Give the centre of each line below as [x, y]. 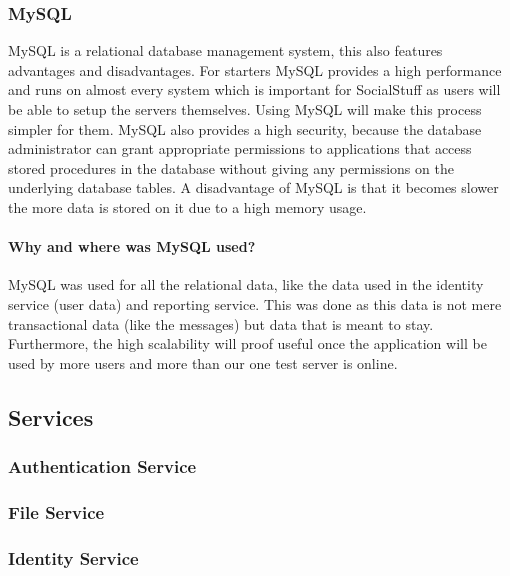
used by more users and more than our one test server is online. [203, 362]
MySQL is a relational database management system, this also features [225, 50]
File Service [56, 511]
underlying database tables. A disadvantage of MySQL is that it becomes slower [253, 187]
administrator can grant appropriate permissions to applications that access [240, 148]
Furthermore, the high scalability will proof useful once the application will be [247, 343]
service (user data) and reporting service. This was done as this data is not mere [255, 303]
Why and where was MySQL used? [132, 246]
